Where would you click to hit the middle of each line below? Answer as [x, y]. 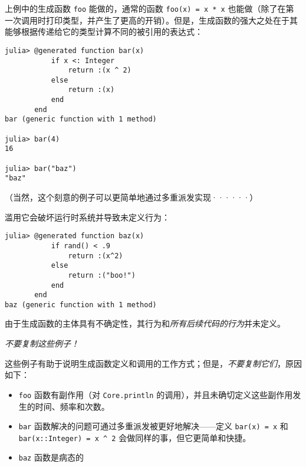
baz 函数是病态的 [51, 457]
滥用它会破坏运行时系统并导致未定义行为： [87, 217]
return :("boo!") [102, 275]
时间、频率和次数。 [72, 406]
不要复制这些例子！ [42, 343]
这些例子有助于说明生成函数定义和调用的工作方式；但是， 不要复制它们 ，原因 [153, 363]
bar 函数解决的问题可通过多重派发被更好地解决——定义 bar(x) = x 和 [153, 426]
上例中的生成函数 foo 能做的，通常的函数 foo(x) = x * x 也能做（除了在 [145, 8]
